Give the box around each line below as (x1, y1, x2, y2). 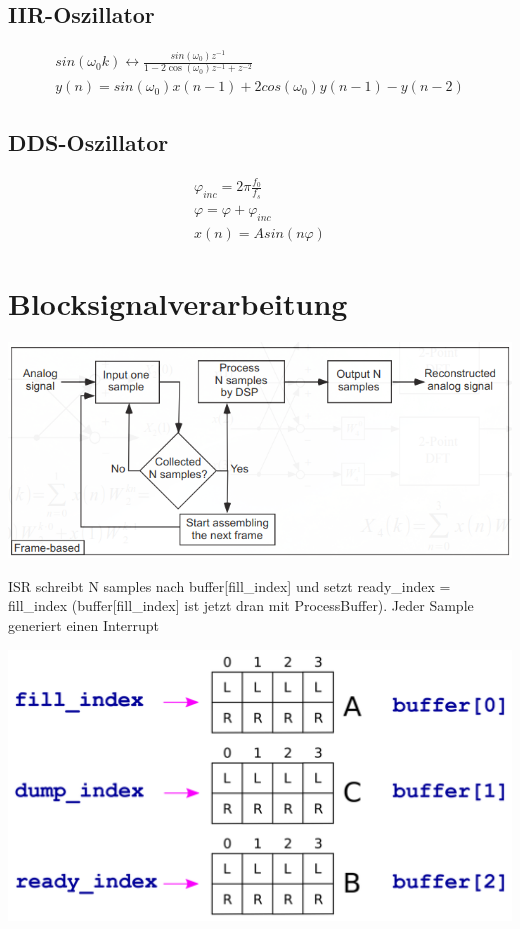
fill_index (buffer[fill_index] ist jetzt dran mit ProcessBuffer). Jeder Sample (8, 595, 474, 616)
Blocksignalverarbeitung (8, 282, 348, 323)
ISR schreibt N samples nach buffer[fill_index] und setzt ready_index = (8, 575, 451, 596)
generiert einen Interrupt (8, 614, 160, 635)
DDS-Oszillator (8, 126, 169, 157)
